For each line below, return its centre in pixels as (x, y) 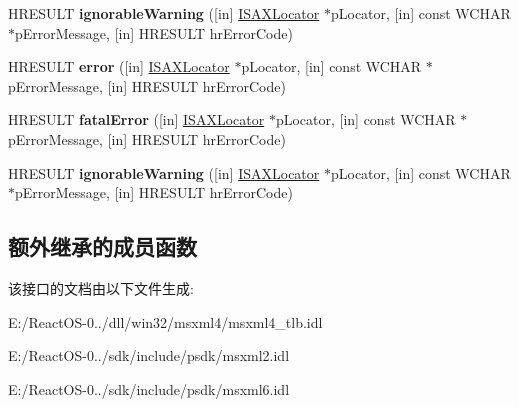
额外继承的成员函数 (102, 246)
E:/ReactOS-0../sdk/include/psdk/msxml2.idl (149, 355)
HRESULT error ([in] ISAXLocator (119, 66)
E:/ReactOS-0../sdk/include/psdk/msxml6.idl (149, 388)
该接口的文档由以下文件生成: (101, 287)
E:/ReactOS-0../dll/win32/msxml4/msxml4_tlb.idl (165, 321)
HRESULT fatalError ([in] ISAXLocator (136, 119)
